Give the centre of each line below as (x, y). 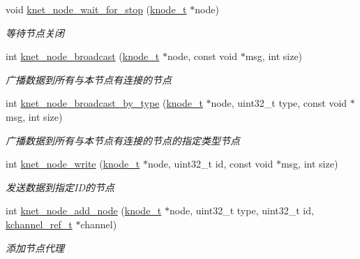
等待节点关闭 (35, 32)
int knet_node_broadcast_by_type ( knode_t (104, 103)
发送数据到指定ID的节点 (60, 187)
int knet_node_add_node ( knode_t (84, 210)
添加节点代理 (35, 247)
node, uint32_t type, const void (279, 103)
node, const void (202, 56)
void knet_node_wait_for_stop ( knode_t (96, 9)
